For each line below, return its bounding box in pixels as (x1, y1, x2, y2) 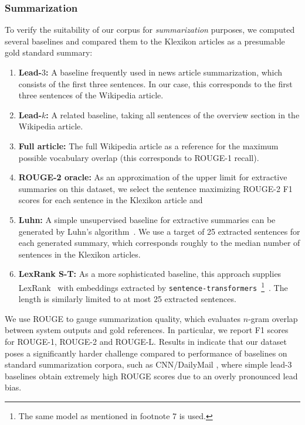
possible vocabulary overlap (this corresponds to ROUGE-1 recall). (18, 151, 259, 163)
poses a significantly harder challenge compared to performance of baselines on (5, 347, 287, 359)
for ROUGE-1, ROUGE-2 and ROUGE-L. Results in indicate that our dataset (5, 335, 287, 347)
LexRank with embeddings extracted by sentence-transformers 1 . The (18, 279, 288, 293)
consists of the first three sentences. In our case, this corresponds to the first (18, 77, 293, 90)
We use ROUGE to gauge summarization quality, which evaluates (5, 312, 241, 324)
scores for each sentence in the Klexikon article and (18, 194, 203, 206)
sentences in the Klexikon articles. (18, 248, 141, 260)
